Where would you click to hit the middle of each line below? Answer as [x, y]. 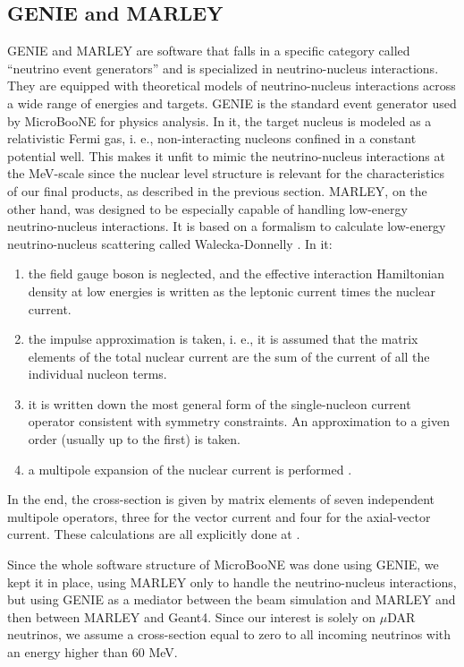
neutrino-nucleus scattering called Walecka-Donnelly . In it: [170, 243]
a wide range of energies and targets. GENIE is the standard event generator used [232, 103]
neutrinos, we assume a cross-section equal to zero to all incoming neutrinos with [229, 634]
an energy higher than [68, 652]
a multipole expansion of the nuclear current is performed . [190, 469]
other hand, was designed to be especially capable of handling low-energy [207, 208]
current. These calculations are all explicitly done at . [154, 534]
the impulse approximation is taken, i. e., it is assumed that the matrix [223, 339]
